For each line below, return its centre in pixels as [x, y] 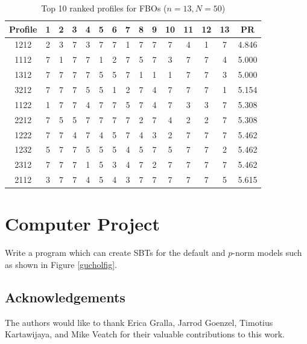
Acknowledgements [65, 297]
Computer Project [82, 224]
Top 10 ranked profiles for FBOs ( [104, 8]
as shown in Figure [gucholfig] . [61, 264]
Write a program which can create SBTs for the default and [115, 253]
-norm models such [267, 253]
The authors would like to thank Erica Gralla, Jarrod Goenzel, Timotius [139, 322]
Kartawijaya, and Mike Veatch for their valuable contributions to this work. [145, 334]
